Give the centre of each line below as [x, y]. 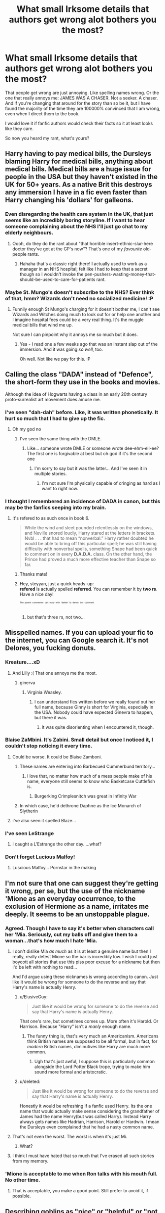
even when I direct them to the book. [42, 114]
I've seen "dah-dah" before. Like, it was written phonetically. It [82, 412]
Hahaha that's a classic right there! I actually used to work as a [83, 264]
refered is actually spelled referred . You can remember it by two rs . [88, 589]
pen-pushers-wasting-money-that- [120, 274]
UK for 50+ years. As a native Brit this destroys [79, 185]
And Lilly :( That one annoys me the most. [54, 673]
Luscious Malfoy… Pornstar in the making [54, 868]
